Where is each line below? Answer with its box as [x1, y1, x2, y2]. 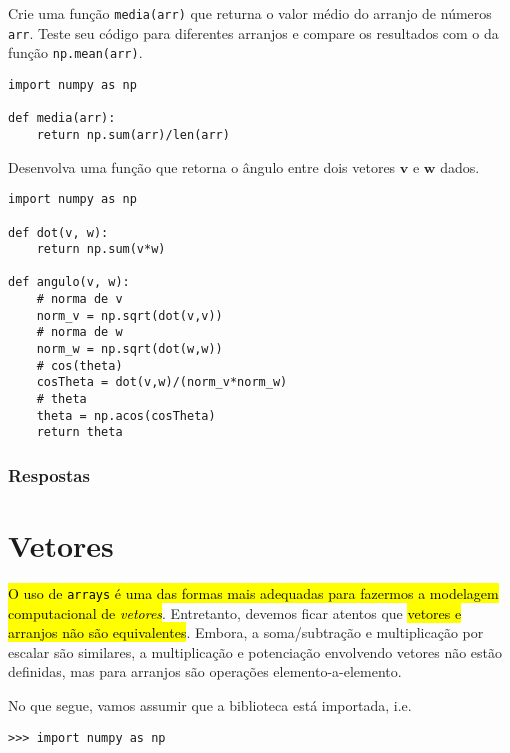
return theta [36, 425, 123, 440]
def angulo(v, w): [8, 275, 130, 290]
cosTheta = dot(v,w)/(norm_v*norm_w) [36, 375, 288, 390]
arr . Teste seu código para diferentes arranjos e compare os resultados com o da [8, 22, 499, 43]
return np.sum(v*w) [36, 242, 166, 257]
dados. [440, 156, 480, 177]
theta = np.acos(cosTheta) [36, 408, 216, 423]
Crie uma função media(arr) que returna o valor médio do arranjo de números [8, 3, 492, 23]
